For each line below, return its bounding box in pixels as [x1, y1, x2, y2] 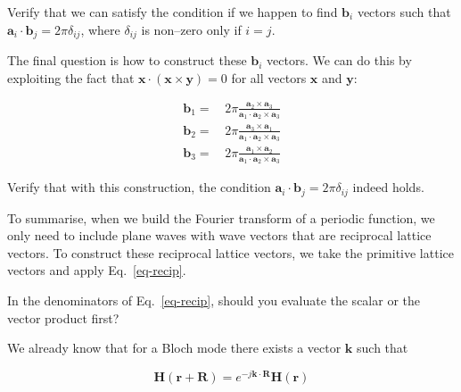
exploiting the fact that [7, 68, 135, 87]
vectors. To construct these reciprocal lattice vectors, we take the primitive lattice [7, 243, 454, 262]
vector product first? [7, 308, 119, 327]
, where [80, 20, 120, 38]
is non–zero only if [141, 20, 242, 38]
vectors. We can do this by [267, 51, 412, 70]
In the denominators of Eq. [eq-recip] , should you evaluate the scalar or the [7, 291, 420, 310]
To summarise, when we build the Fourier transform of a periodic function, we [7, 208, 435, 227]
